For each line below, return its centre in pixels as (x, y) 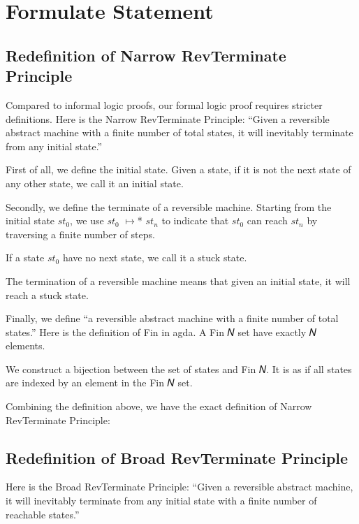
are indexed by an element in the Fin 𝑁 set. (99, 383)
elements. (25, 345)
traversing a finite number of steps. (80, 234)
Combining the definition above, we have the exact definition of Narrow (159, 406)
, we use (87, 220)
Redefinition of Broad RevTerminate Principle (177, 457)
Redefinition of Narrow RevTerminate (146, 55)
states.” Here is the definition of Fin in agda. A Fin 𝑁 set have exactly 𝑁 (161, 332)
